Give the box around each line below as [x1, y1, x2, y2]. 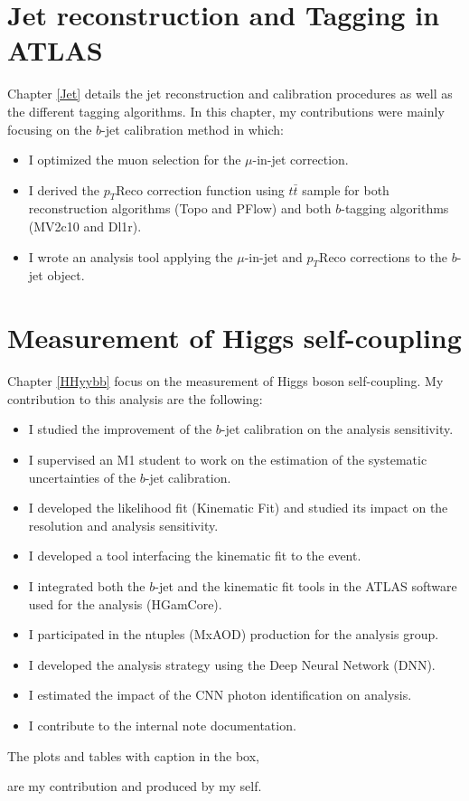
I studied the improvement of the [28, 419, 212, 438]
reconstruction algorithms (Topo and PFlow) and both [28, 199, 332, 218]
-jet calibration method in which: [101, 119, 285, 138]
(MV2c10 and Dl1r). [28, 217, 142, 236]
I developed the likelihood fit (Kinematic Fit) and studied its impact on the [28, 498, 448, 517]
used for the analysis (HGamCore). [28, 594, 222, 613]
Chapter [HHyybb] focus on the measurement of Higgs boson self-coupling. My [7, 372, 444, 391]
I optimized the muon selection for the [28, 150, 241, 169]
